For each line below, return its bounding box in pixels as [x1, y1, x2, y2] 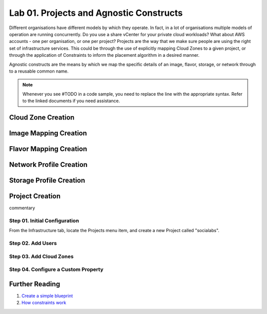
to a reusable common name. [9, 68, 69, 74]
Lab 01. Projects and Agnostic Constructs [9, 7, 183, 18]
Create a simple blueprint [21, 293, 73, 299]
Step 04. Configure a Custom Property [9, 266, 104, 273]
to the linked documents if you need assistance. [22, 98, 120, 104]
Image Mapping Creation [9, 129, 88, 137]
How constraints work [21, 300, 66, 306]
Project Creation [9, 192, 61, 200]
